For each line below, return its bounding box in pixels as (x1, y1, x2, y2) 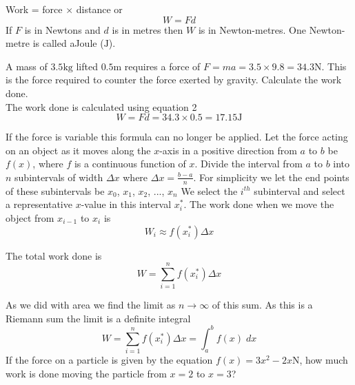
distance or (76, 2, 123, 16)
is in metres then (112, 22, 183, 37)
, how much (299, 353, 348, 367)
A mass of (6, 59, 48, 73)
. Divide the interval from (194, 156, 303, 171)
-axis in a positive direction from (159, 143, 297, 157)
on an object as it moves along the (6, 143, 151, 157)
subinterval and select (254, 183, 345, 198)
